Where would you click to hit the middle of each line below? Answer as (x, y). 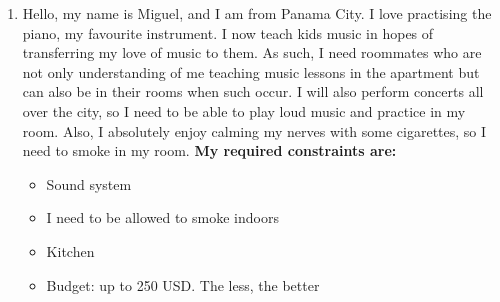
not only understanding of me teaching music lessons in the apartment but (251, 71)
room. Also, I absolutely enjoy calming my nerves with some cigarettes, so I (254, 130)
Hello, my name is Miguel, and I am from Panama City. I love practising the (257, 13)
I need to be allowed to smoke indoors (162, 217)
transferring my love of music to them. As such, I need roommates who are (252, 52)
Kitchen (70, 250)
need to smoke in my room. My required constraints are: (209, 150)
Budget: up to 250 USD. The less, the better (183, 284)
